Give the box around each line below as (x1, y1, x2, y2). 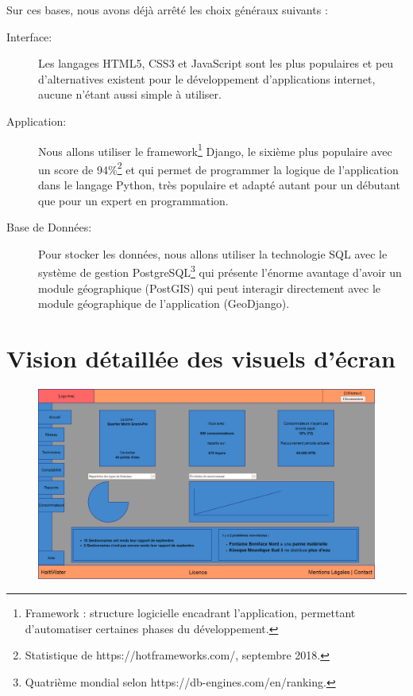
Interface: (6, 28, 52, 45)
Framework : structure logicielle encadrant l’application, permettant (25, 605, 356, 621)
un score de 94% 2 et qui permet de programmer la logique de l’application (38, 158, 399, 177)
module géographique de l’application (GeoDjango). (38, 295, 290, 312)
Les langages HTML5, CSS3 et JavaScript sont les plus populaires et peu (38, 55, 394, 72)
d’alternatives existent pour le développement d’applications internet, (38, 70, 376, 87)
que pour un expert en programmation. (38, 192, 229, 208)
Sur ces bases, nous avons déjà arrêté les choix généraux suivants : (6, 2, 328, 17)
